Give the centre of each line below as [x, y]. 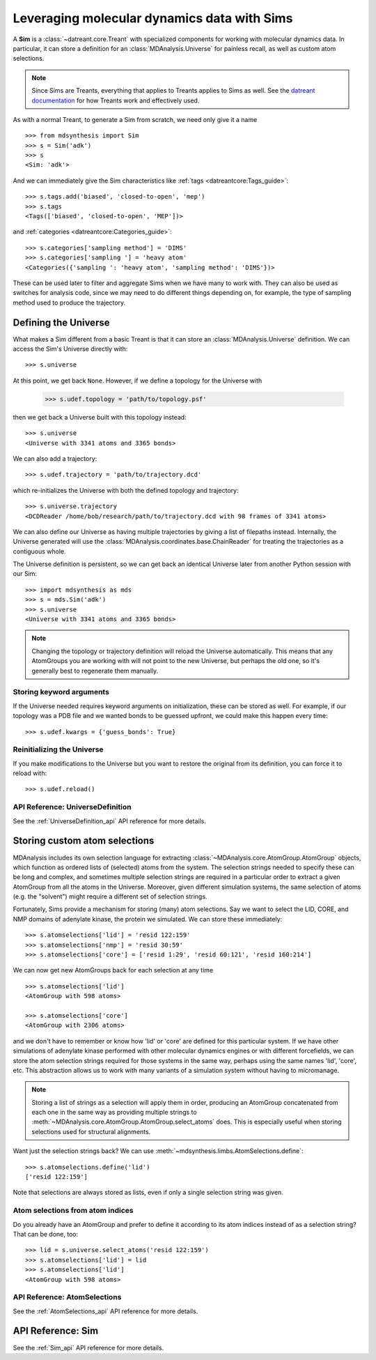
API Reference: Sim [56, 1331]
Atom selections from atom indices [73, 1211]
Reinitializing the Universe [58, 749]
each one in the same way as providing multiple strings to [115, 1113]
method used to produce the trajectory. [69, 303]
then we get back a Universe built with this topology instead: [100, 417]
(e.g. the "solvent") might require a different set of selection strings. [110, 896]
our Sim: [25, 574]
